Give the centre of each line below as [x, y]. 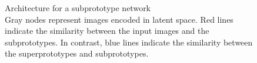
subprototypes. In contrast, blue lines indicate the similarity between [129, 42]
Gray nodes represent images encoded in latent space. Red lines [119, 19]
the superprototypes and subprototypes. [77, 53]
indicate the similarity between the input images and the [107, 31]
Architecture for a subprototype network [78, 8]
